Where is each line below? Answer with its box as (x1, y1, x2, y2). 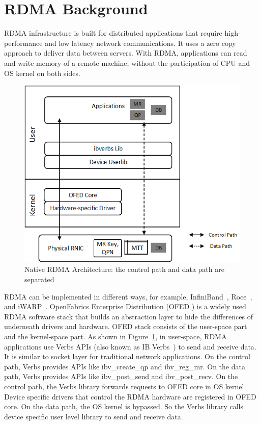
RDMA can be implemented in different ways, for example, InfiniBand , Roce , (4, 291, 252, 302)
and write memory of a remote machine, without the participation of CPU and (4, 57, 250, 68)
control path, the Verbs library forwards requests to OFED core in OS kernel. (4, 381, 246, 391)
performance (4, 37, 43, 48)
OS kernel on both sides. (4, 67, 80, 78)
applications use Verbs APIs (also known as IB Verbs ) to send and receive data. (4, 341, 256, 352)
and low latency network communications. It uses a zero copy (45, 37, 236, 48)
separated (24, 274, 54, 285)
